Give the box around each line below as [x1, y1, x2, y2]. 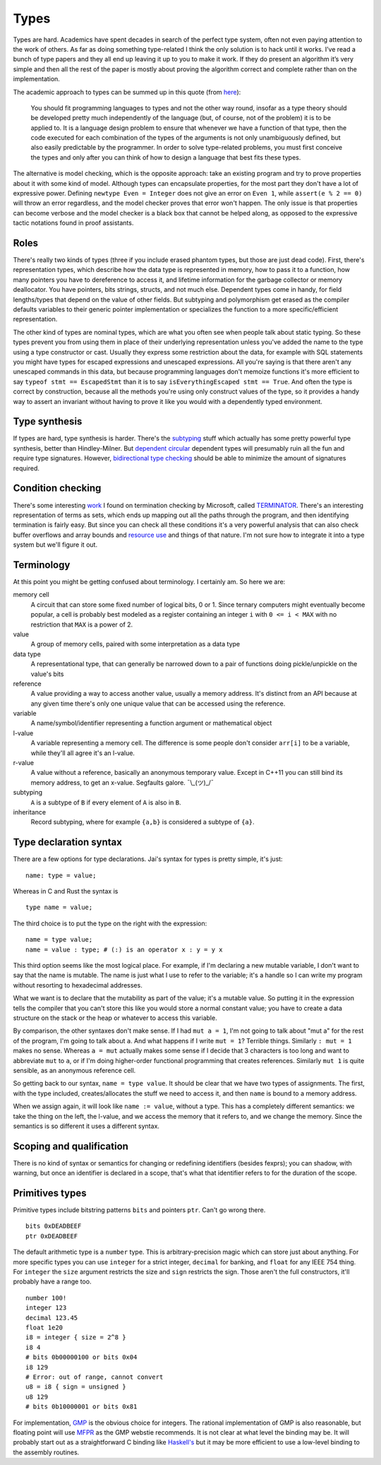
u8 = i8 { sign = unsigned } [25, 1383, 126, 1391]
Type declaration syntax [13, 836, 123, 848]
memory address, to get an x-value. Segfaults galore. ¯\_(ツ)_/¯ [30, 778, 214, 787]
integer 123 [25, 1304, 67, 1312]
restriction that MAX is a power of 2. [30, 620, 133, 629]
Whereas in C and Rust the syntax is [13, 887, 119, 896]
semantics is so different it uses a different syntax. [13, 1122, 160, 1130]
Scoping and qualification [13, 1140, 128, 1152]
